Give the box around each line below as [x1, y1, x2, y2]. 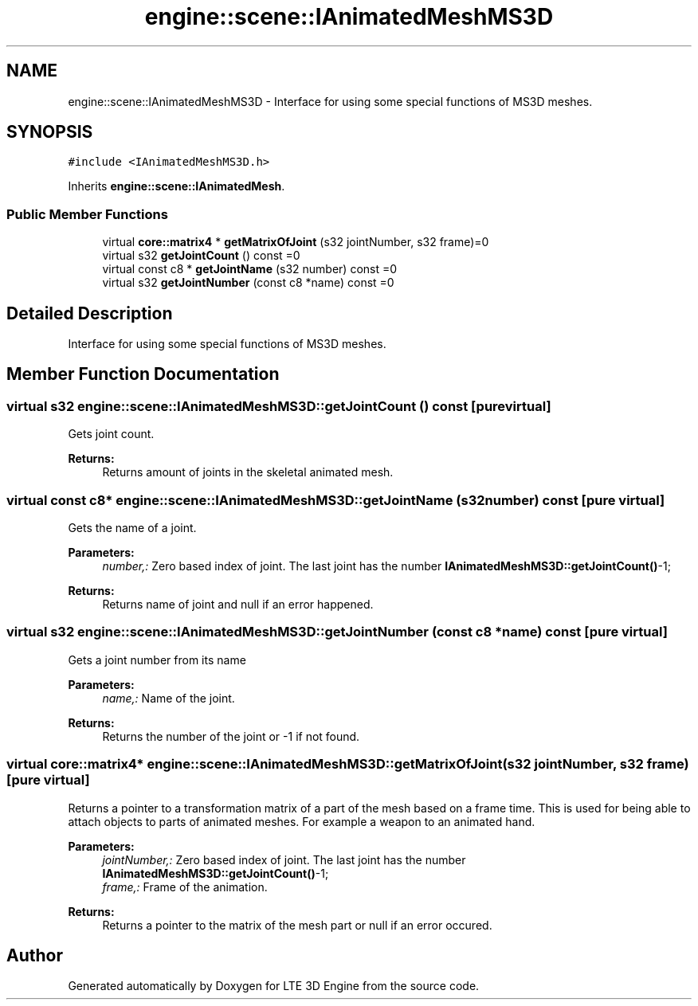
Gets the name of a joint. [68, 521, 197, 534]
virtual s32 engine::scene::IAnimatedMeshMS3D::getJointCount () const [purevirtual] [6, 397, 551, 414]
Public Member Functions [6, 206, 168, 222]
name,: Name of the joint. [102, 691, 235, 705]
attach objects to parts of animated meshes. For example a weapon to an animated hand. [68, 814, 535, 828]
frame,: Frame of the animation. [102, 879, 268, 894]
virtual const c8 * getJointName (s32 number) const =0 [102, 262, 398, 276]
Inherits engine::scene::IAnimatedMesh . [68, 179, 285, 194]
